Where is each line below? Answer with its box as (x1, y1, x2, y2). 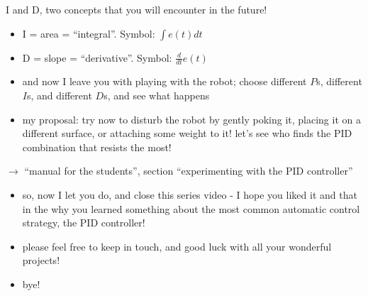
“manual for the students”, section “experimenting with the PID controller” (24, 163, 353, 178)
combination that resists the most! (22, 139, 172, 154)
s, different (316, 74, 362, 89)
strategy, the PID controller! (22, 215, 145, 230)
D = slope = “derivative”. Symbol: (22, 50, 172, 65)
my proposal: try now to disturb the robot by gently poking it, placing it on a (22, 111, 361, 126)
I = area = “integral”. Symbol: (22, 26, 155, 40)
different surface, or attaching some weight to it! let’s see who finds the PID (22, 126, 352, 141)
